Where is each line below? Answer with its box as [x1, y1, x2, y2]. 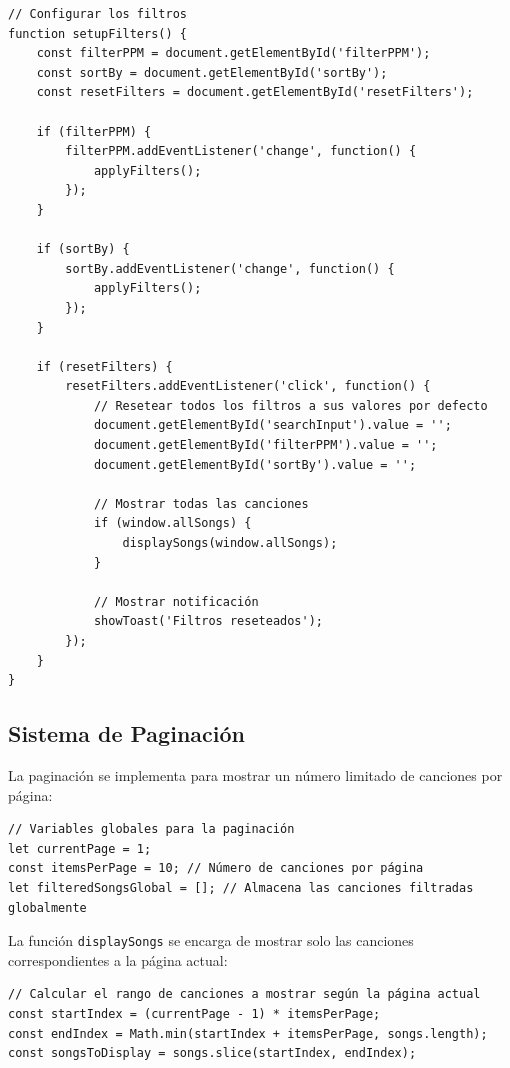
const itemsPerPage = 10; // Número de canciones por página [8, 861, 424, 876]
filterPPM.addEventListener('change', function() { [65, 144, 417, 159]
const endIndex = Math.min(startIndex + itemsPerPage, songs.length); [8, 1026, 488, 1041]
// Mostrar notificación [93, 594, 259, 609]
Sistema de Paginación [8, 718, 245, 749]
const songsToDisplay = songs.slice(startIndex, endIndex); [8, 1046, 417, 1061]
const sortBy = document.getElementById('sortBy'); [36, 65, 388, 80]
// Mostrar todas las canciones [93, 496, 309, 511]
